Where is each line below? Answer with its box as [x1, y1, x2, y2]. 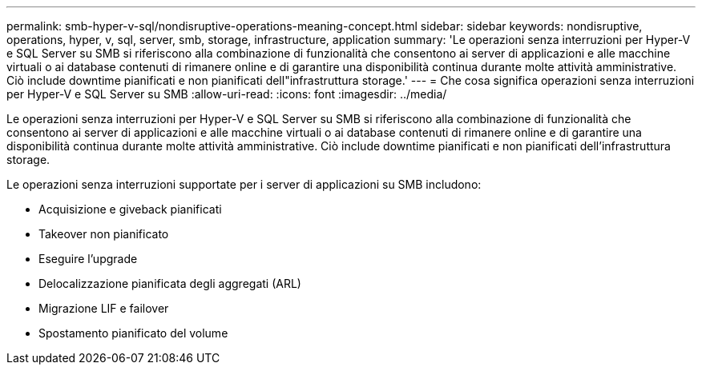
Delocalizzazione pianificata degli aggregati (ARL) [38, 277, 301, 290]
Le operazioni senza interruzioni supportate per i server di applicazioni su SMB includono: [6, 178, 482, 191]
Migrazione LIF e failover [38, 301, 169, 315]
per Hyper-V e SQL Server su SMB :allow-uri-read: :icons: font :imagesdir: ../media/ [6, 87, 447, 101]
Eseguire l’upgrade [38, 252, 138, 265]
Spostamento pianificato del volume [38, 326, 228, 340]
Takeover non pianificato [38, 227, 169, 241]
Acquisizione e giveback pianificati [38, 202, 222, 216]
